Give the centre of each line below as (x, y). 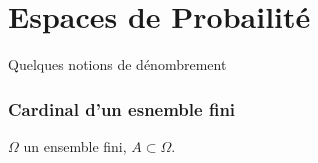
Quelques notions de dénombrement (117, 64)
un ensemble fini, (75, 145)
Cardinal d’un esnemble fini (122, 108)
